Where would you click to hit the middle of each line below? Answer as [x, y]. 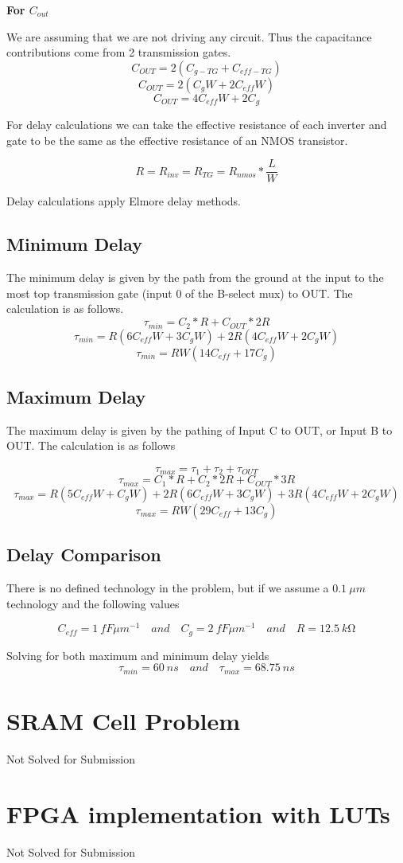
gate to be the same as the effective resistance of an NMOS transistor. [177, 140]
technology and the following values [93, 603]
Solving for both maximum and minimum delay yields [138, 655]
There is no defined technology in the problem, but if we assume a [168, 588]
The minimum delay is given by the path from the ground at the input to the [195, 277]
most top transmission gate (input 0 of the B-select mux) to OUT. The [180, 293]
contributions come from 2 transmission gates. [119, 52]
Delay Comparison [84, 555]
